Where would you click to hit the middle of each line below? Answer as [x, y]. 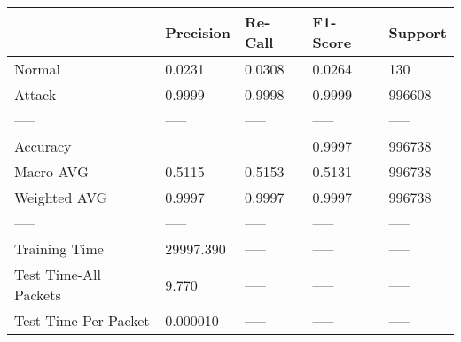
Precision [198, 32]
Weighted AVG [61, 197]
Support [418, 32]
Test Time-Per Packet [82, 320]
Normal [38, 69]
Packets [38, 295]
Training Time [59, 249]
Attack [35, 94]
